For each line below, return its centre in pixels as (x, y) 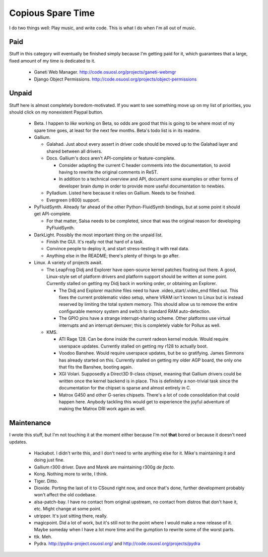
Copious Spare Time (52, 13)
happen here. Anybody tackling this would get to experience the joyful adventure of (144, 402)
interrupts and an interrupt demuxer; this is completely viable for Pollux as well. (140, 325)
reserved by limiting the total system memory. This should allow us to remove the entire (148, 304)
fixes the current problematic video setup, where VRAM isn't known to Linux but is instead (151, 297)
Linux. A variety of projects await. (68, 263)
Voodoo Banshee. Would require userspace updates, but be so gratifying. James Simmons (151, 353)
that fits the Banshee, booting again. (96, 367)
